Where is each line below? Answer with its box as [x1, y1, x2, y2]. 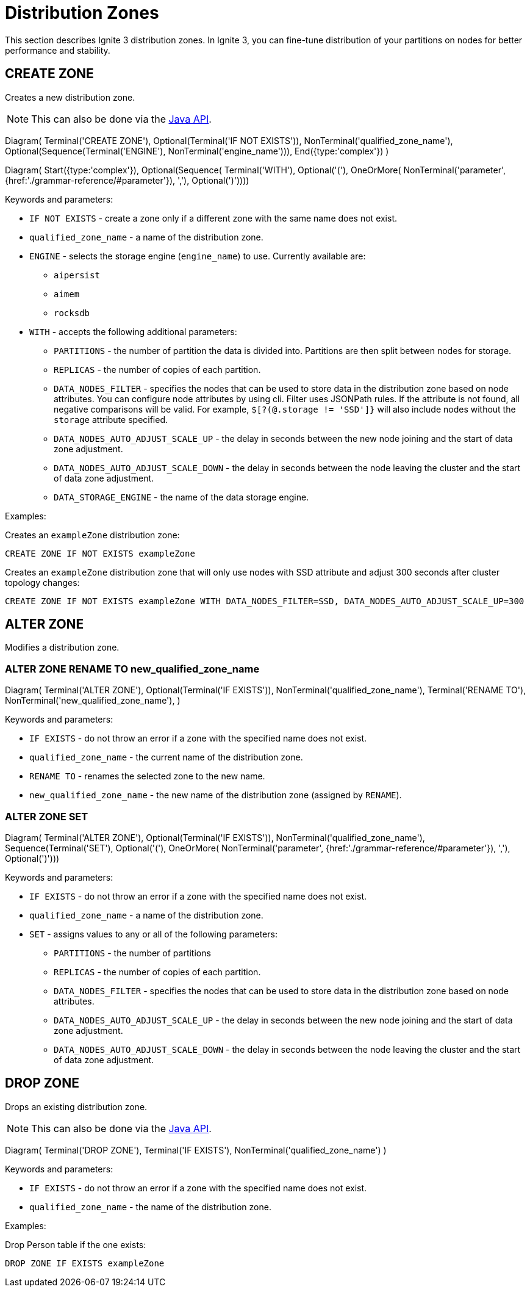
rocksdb [54, 308, 90, 318]
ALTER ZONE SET [5, 810, 88, 823]
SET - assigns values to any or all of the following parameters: [29, 928, 278, 939]
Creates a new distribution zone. [5, 92, 135, 103]
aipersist [54, 270, 100, 280]
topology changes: [5, 577, 80, 588]
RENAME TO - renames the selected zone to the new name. [29, 771, 265, 782]
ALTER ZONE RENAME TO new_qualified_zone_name [5, 662, 260, 675]
